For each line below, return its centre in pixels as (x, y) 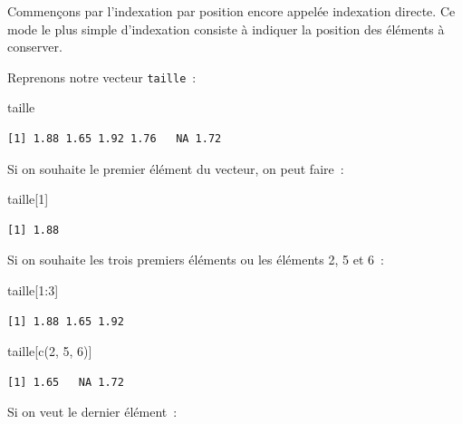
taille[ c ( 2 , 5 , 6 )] (50, 351)
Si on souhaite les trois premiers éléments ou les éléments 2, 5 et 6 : (196, 260)
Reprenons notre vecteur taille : (102, 77)
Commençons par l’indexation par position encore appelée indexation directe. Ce (231, 11)
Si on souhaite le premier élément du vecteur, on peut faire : (176, 168)
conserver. (35, 47)
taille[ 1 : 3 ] (33, 290)
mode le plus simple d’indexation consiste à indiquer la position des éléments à (226, 29)
